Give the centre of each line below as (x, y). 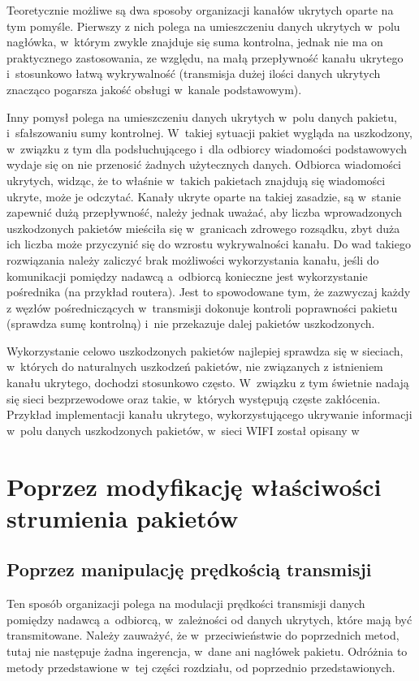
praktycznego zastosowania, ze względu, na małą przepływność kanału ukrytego (205, 57)
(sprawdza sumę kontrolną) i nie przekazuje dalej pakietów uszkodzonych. (191, 323)
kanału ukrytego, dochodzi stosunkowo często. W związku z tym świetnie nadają (208, 383)
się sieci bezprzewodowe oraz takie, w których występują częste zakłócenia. (194, 398)
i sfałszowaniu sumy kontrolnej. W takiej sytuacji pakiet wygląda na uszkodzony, (209, 133)
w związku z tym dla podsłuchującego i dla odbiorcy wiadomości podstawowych (207, 148)
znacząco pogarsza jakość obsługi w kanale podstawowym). (154, 89)
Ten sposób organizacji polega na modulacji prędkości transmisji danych (186, 603)
